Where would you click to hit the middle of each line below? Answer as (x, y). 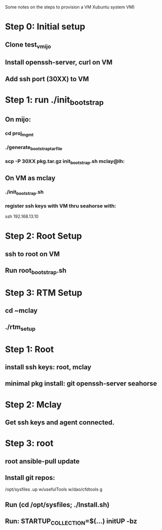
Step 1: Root (29, 349)
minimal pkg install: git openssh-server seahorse (81, 384)
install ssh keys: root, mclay (48, 367)
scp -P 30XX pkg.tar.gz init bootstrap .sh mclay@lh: (65, 162)
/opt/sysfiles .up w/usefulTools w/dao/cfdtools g (54, 489)
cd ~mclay (21, 310)
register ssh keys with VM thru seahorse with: (61, 206)
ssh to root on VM (32, 254)
